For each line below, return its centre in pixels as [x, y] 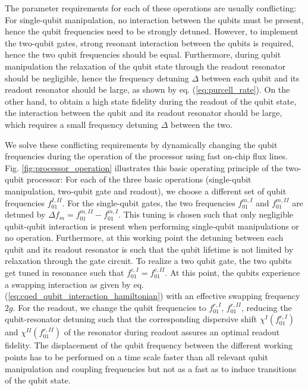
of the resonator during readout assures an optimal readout [172, 332]
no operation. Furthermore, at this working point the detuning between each [144, 238]
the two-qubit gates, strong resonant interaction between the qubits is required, [149, 43]
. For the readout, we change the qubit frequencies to [109, 307]
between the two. [202, 124]
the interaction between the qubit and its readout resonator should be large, [144, 113]
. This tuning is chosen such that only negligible [206, 214]
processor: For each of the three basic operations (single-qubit [139, 179]
